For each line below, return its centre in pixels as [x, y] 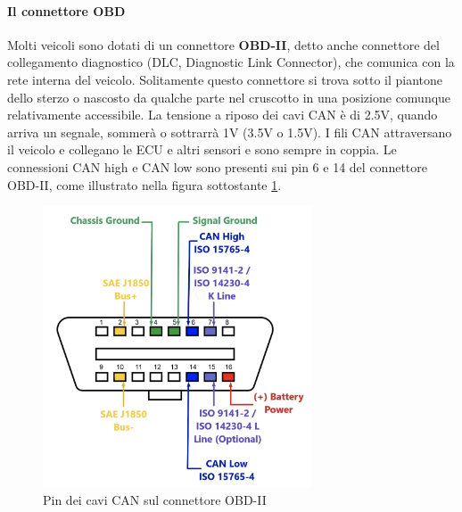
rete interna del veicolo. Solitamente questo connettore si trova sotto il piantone [225, 79]
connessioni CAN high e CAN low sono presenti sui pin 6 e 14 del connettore [217, 166]
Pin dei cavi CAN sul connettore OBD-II [155, 500]
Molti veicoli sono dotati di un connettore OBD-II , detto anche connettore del [223, 44]
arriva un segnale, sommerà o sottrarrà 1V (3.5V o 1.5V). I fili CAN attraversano [230, 132]
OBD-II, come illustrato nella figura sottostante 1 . [144, 184]
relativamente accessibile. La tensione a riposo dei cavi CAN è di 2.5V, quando [223, 115]
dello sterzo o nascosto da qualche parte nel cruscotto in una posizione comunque [229, 97]
